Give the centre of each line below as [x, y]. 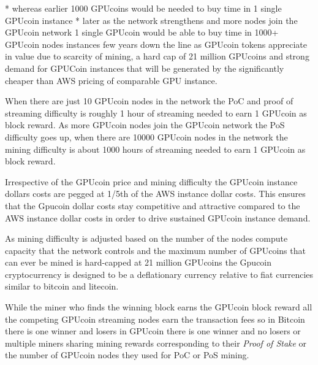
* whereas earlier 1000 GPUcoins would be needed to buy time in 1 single [143, 8]
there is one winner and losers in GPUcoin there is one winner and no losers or [153, 331]
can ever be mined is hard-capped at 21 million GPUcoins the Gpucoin [138, 262]
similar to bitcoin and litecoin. [62, 286]
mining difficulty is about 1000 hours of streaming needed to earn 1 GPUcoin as [155, 149]
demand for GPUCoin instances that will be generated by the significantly [145, 68]
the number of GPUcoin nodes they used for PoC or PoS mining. [127, 355]
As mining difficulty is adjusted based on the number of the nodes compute [146, 238]
